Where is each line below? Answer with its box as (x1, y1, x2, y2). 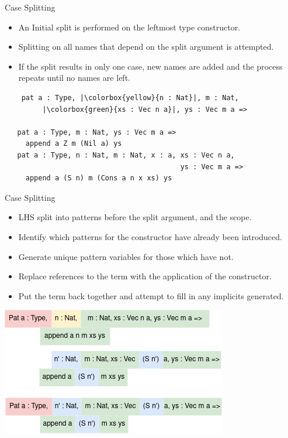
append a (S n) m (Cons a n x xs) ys (25, 174, 172, 183)
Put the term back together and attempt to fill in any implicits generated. (18, 289, 284, 302)
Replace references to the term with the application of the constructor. (18, 270, 272, 282)
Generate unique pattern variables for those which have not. (18, 250, 234, 262)
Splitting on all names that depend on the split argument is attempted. (18, 40, 274, 53)
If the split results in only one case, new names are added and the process (18, 60, 283, 72)
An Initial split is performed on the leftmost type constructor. (18, 20, 241, 33)
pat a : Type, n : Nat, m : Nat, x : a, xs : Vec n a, (17, 150, 235, 159)
